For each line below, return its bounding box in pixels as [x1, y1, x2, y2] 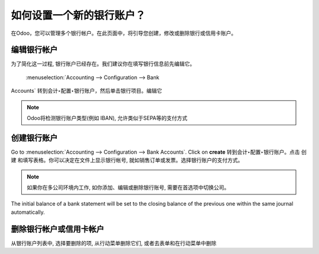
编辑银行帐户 [11, 45, 58, 55]
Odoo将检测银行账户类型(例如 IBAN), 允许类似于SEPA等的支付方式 [27, 115, 188, 122]
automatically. [11, 209, 45, 216]
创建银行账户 [11, 133, 58, 143]
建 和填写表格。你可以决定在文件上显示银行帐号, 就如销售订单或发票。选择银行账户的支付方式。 [11, 157, 243, 164]
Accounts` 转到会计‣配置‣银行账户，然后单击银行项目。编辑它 [11, 87, 162, 95]
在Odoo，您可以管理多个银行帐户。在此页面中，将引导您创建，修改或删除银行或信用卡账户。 [11, 30, 237, 37]
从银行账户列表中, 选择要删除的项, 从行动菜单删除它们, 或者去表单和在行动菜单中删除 [11, 239, 217, 246]
